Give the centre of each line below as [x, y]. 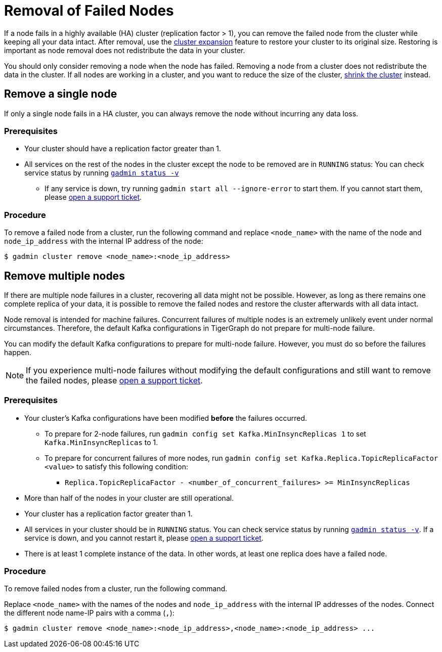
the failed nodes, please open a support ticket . [114, 380]
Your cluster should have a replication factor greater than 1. [123, 149]
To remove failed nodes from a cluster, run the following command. [116, 589]
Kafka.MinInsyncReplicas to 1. [101, 442]
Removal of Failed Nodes [89, 11]
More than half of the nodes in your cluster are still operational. [129, 498]
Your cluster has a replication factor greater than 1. [108, 513]
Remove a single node [61, 94]
